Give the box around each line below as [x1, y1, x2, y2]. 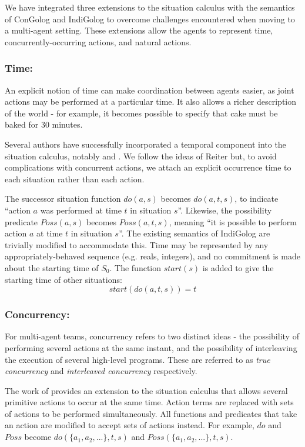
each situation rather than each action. [5, 172, 145, 185]
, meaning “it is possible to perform [169, 215, 297, 228]
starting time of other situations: [5, 273, 122, 285]
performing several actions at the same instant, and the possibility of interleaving [5, 341, 297, 353]
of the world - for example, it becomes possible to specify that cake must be [5, 106, 278, 119]
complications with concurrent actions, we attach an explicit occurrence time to [5, 161, 291, 174]
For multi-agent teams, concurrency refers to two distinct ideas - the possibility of [5, 330, 299, 342]
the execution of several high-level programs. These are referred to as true [5, 353, 270, 365]
